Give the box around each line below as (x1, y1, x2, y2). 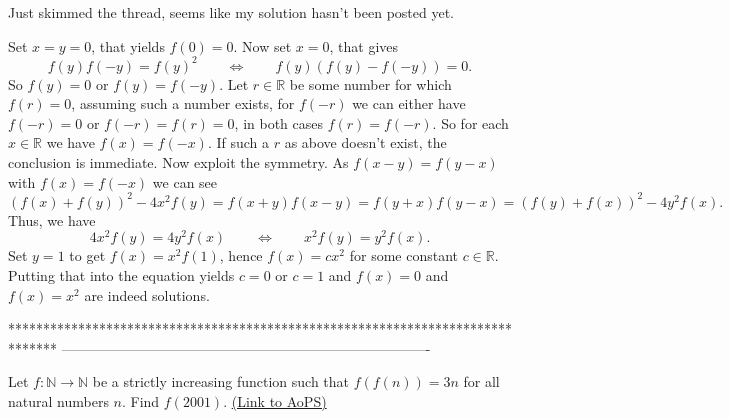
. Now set (233, 35, 292, 56)
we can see (152, 171, 218, 192)
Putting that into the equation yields (8, 265, 235, 286)
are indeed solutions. (84, 284, 210, 305)
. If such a (207, 132, 269, 153)
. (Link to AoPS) (223, 390, 327, 411)
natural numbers (8, 390, 109, 411)
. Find (121, 390, 160, 411)
